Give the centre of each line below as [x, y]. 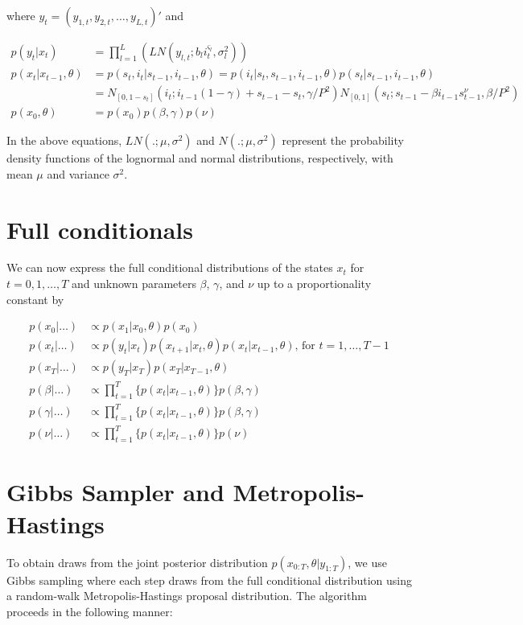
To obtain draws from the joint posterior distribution [137, 562]
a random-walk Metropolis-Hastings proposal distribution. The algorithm [187, 596]
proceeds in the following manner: [90, 611]
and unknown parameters [134, 284]
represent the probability [343, 140]
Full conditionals [100, 229]
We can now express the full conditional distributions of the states [170, 267]
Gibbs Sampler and [115, 492]
